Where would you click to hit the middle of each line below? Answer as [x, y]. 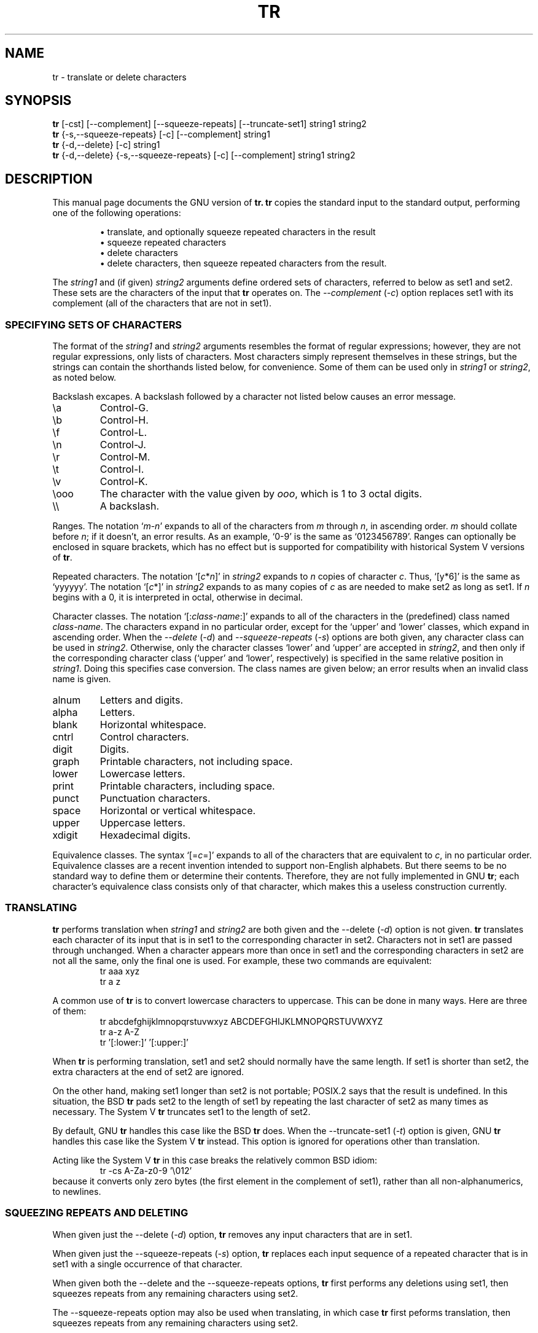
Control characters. [144, 737]
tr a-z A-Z [119, 1032]
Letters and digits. [141, 700]
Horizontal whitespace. [153, 725]
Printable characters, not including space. [196, 762]
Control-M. [125, 457]
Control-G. [124, 408]
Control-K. [124, 482]
